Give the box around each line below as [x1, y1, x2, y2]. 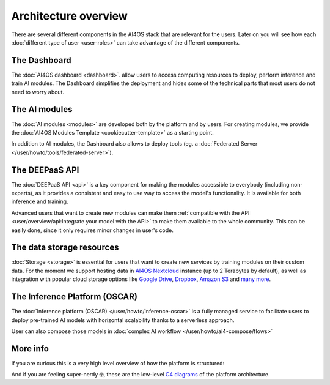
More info [11, 343, 49, 354]
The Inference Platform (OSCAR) [11, 291, 137, 302]
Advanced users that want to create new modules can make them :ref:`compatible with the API [11, 209, 250, 217]
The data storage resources [11, 242, 119, 253]
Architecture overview [11, 9, 128, 23]
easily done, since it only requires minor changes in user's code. [11, 226, 174, 234]
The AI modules [11, 104, 73, 114]
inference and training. [11, 198, 68, 205]
